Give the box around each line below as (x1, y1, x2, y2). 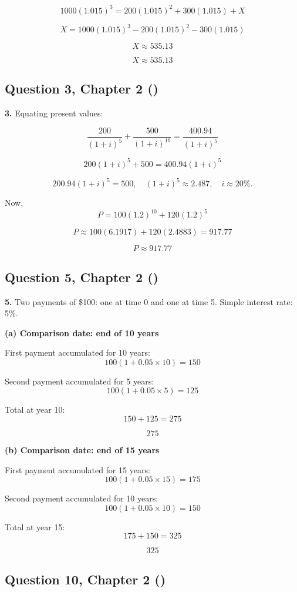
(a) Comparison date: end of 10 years (5, 326, 159, 339)
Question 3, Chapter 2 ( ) (5, 79, 158, 98)
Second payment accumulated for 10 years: (5, 492, 158, 504)
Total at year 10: (5, 403, 65, 416)
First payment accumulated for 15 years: (5, 463, 150, 476)
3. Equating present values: (5, 107, 103, 119)
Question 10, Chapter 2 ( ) (5, 570, 166, 588)
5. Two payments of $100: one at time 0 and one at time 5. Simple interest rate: (5, 295, 293, 307)
